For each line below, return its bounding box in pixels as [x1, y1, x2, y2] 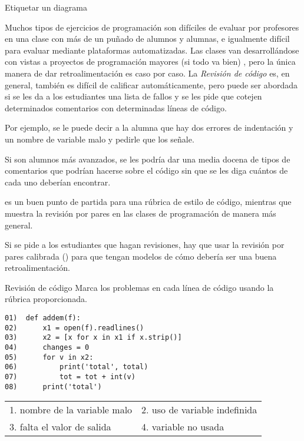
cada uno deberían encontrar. [5, 175, 111, 188]
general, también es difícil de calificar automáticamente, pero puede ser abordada [5, 78, 298, 91]
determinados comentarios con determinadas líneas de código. [5, 101, 227, 114]
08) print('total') [5, 382, 102, 391]
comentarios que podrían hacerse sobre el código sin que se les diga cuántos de [5, 164, 288, 177]
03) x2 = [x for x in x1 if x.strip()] [5, 333, 182, 342]
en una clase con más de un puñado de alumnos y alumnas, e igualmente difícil [5, 32, 290, 45]
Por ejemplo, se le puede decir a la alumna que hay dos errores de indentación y [5, 121, 293, 134]
